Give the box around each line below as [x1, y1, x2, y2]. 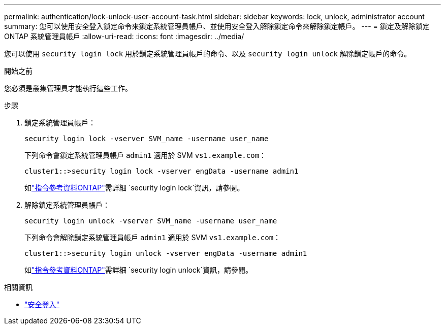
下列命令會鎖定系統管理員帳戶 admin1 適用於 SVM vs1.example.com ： [24, 151, 267, 159]
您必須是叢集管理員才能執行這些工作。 [4, 84, 132, 92]
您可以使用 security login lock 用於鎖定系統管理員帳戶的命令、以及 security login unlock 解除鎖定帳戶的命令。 [4, 49, 411, 58]
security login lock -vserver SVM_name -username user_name [24, 135, 269, 143]
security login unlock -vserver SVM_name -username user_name [24, 217, 277, 225]
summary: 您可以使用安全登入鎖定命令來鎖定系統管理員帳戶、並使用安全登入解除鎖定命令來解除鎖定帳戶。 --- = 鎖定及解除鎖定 [4, 22, 430, 30]
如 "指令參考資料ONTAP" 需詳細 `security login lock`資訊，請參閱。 [24, 183, 244, 192]
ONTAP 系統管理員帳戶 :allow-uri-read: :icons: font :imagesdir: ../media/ [4, 32, 244, 41]
